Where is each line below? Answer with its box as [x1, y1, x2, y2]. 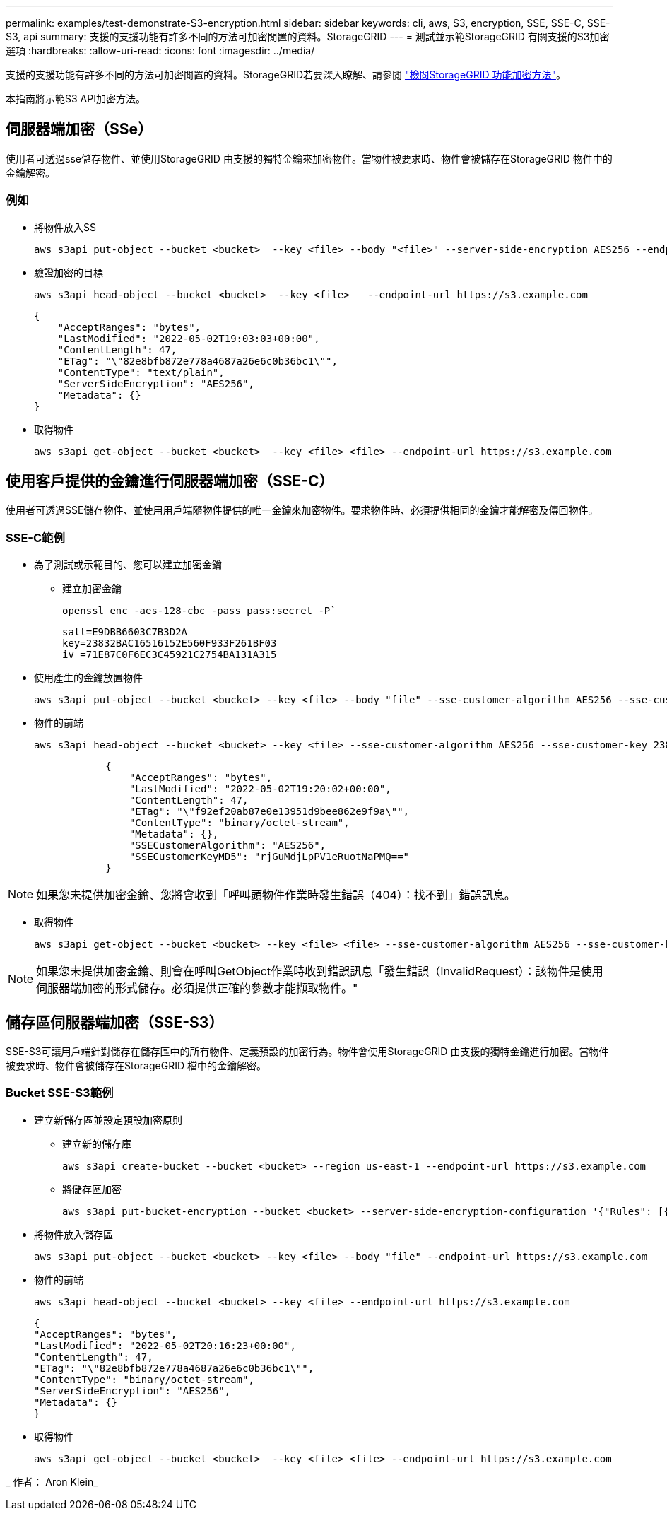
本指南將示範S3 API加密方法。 [6, 93, 146, 105]
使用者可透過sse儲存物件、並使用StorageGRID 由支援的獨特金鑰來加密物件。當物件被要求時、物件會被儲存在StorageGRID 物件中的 [6, 152, 613, 165]
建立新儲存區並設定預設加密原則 [34, 1113, 182, 1126]
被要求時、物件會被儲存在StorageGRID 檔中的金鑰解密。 [6, 1059, 266, 1072]
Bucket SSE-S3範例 [6, 1086, 114, 1100]
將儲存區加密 [62, 1182, 122, 1195]
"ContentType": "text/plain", [57, 366, 225, 378]
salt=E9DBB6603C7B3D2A [62, 626, 188, 638]
